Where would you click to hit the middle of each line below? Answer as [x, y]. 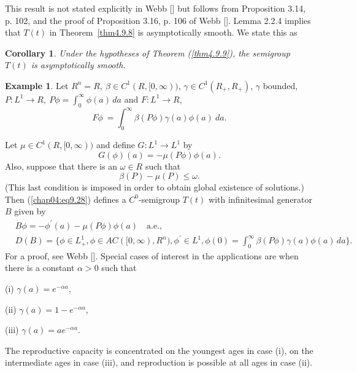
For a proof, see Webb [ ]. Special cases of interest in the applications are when [152, 255]
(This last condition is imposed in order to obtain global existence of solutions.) [155, 187]
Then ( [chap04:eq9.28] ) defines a [66, 199]
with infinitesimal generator [261, 199]
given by [30, 211]
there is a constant [40, 268]
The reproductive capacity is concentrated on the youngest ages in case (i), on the [159, 350]
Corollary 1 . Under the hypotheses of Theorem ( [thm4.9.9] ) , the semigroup [148, 53]
